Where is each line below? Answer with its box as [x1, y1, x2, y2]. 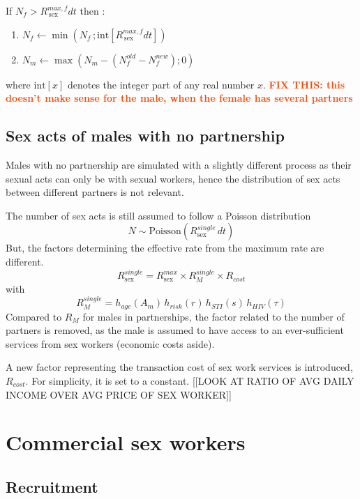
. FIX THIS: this [263, 77, 345, 91]
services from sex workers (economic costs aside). [6, 336, 215, 351]
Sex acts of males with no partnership [6, 125, 285, 146]
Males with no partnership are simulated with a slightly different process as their [6, 157, 352, 171]
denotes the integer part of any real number [67, 77, 255, 91]
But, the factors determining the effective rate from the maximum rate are [6, 240, 324, 255]
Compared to [6, 309, 62, 323]
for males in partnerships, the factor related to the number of [82, 309, 345, 323]
